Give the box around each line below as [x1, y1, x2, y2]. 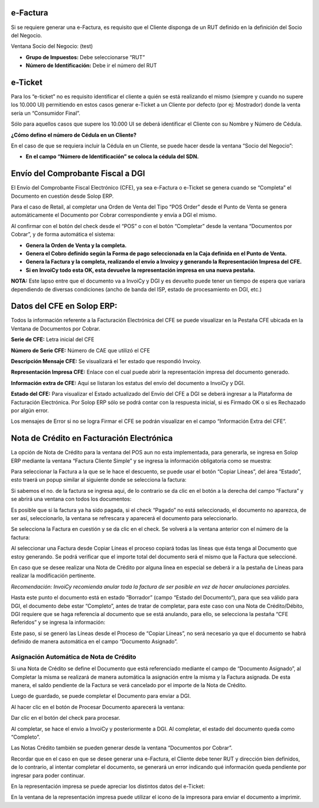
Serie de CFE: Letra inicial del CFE [11, 336, 95, 343]
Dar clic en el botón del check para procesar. [11, 714, 121, 722]
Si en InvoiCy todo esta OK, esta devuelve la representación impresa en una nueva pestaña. [25, 267, 256, 274]
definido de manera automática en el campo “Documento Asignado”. [11, 638, 178, 645]
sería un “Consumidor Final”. [11, 110, 81, 117]
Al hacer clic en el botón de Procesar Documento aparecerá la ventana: [11, 703, 185, 710]
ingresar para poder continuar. [11, 772, 85, 779]
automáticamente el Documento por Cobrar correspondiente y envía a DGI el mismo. [11, 211, 217, 219]
